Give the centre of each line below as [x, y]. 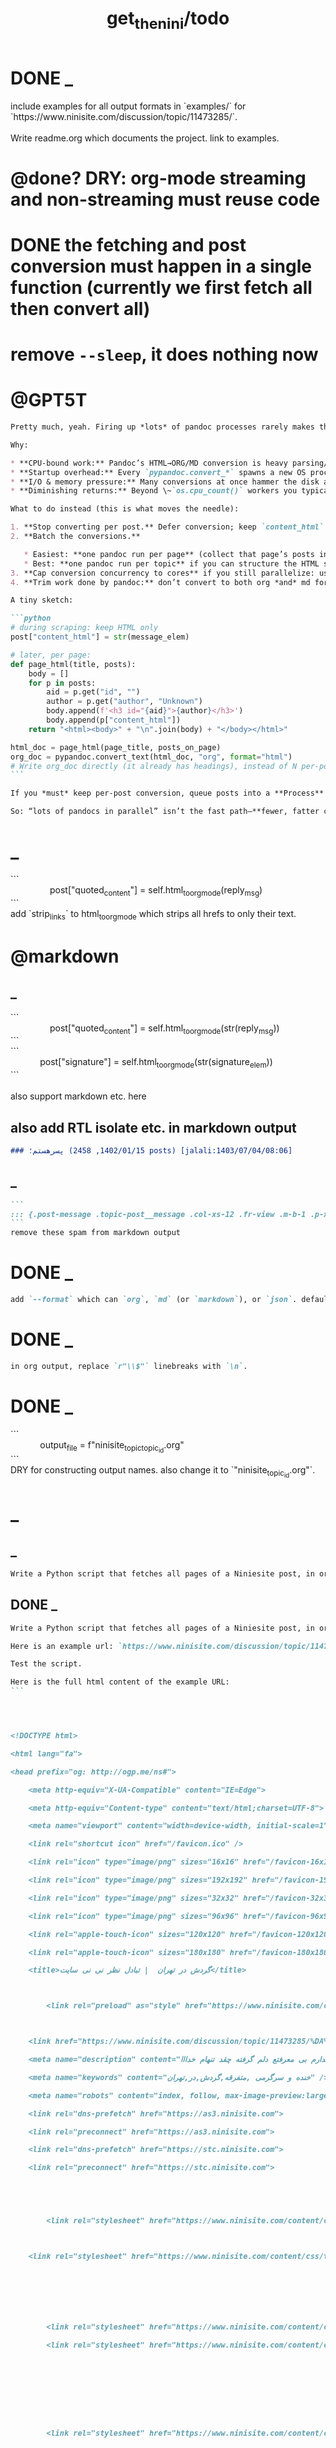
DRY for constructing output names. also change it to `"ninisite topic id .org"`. [163, 1471]
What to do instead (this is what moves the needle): [125, 509]
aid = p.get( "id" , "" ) [93, 692]
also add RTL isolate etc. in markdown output [153, 1127]
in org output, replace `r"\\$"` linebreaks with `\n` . [129, 1366]
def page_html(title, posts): [73, 664]
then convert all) [80, 308]
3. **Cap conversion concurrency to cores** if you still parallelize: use [171, 573]
